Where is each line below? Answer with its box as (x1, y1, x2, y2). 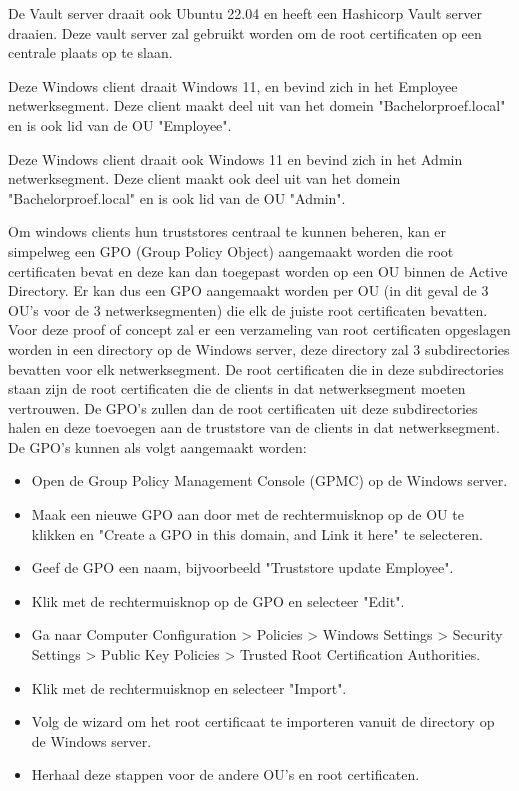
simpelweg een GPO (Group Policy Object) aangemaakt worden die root (8, 240, 454, 261)
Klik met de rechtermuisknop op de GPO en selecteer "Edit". (31, 590, 405, 611)
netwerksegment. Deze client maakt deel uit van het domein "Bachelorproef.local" (8, 95, 506, 116)
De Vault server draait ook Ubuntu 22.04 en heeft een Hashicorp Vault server (8, 3, 482, 23)
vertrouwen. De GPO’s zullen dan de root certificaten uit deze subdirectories (8, 397, 478, 418)
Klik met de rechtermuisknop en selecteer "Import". (31, 677, 347, 698)
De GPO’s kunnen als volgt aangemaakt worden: (8, 436, 307, 457)
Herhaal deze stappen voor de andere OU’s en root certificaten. (31, 764, 420, 785)
